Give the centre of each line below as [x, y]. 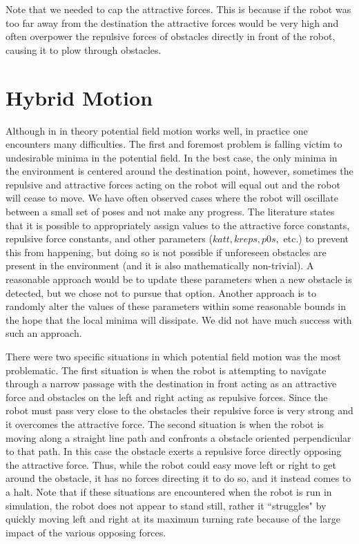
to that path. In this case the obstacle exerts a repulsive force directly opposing [174, 451]
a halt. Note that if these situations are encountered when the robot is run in [169, 491]
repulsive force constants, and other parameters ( [109, 239]
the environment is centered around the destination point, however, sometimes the [179, 171]
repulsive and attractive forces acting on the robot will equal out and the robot [173, 184]
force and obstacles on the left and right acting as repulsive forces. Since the [167, 397]
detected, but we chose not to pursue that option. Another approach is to [161, 292]
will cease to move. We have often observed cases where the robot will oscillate [172, 198]
